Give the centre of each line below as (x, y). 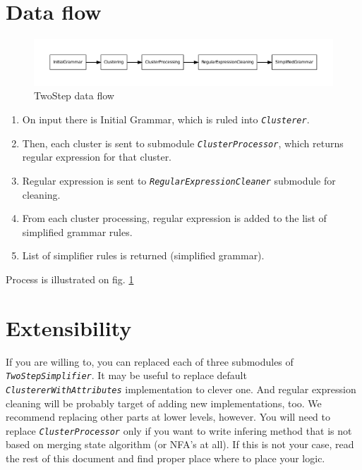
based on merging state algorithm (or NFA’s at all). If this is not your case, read (180, 444)
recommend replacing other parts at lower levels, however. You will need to (168, 417)
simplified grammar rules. (77, 231)
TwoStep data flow (74, 95)
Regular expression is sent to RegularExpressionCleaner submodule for (179, 180)
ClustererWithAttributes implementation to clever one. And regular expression (181, 389)
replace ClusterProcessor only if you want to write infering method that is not (179, 430)
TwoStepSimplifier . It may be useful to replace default (126, 375)
